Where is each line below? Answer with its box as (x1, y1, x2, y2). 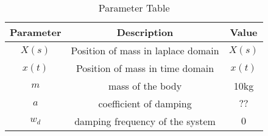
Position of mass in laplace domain (71, 43, 219, 57)
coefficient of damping (98, 96, 192, 110)
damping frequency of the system (74, 114, 216, 128)
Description (116, 25, 174, 39)
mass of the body (108, 79, 182, 93)
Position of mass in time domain (76, 61, 214, 75)
